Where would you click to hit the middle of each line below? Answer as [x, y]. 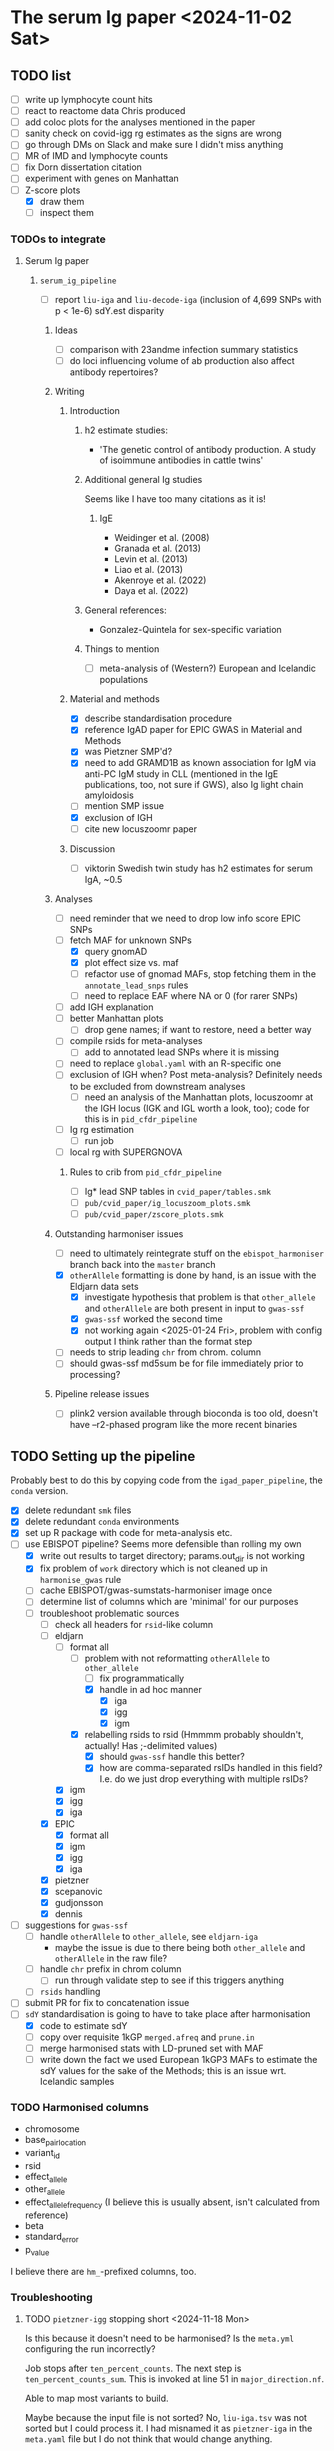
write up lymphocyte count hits [88, 99]
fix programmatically [142, 1678]
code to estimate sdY [83, 2025]
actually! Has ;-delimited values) [151, 1746]
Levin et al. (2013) [151, 559]
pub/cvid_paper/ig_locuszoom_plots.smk [167, 1203]
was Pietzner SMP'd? [128, 752]
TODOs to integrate [58, 239]
